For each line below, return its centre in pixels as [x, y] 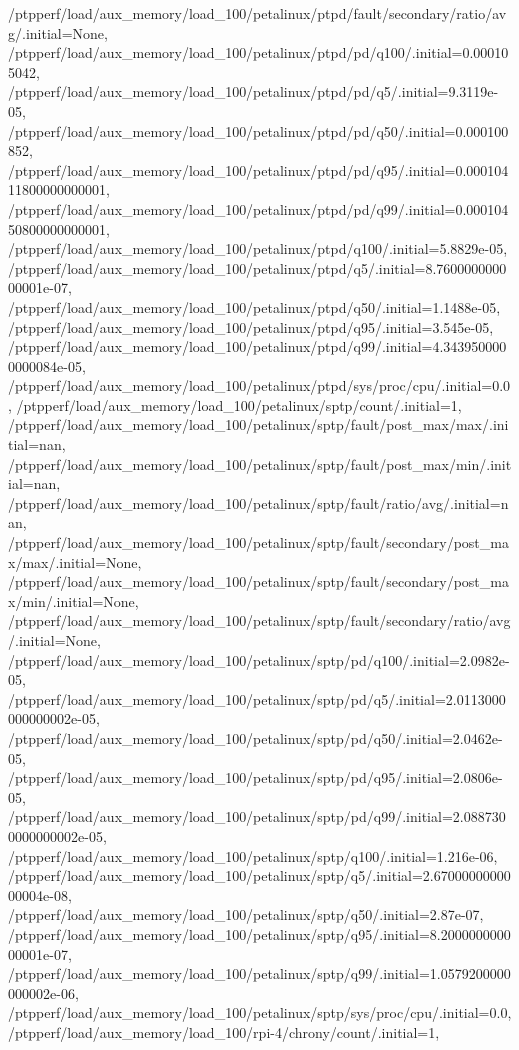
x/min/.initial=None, [73, 600]
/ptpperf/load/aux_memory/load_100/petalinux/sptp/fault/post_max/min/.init [260, 463]
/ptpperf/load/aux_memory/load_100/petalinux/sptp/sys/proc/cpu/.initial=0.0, [260, 1012]
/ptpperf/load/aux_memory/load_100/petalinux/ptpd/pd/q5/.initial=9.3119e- [253, 91]
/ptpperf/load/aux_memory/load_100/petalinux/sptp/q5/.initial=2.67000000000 [259, 875]
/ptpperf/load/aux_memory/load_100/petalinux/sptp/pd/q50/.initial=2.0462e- [255, 737]
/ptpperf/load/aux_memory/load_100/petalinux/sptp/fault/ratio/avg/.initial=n [258, 502]
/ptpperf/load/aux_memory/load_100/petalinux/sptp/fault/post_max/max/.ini [258, 424]
